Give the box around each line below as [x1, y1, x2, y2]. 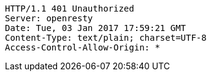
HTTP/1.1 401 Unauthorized [5, 4, 134, 13]
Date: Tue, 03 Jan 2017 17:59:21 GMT [5, 23, 186, 33]
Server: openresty [5, 13, 93, 23]
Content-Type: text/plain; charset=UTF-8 [5, 33, 207, 43]
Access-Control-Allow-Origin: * [5, 43, 160, 52]
